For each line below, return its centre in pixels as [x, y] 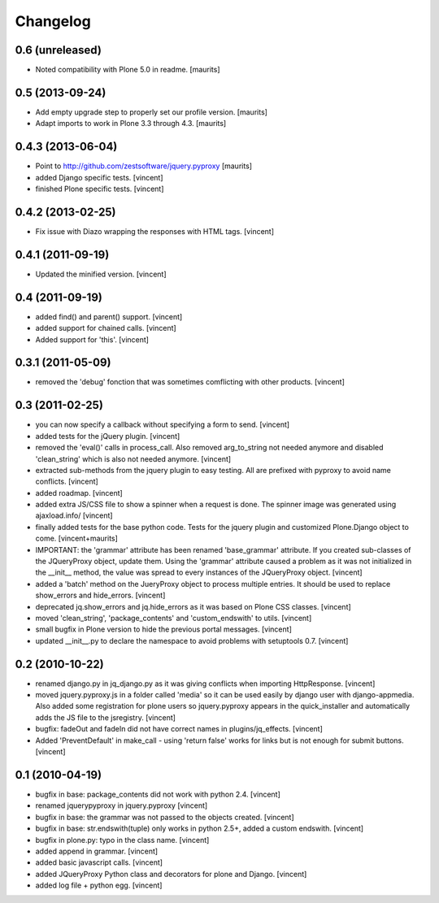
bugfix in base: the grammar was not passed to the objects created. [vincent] [165, 817]
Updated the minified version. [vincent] [101, 274]
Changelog [53, 21]
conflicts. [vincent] [67, 482]
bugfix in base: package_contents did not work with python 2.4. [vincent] [158, 794]
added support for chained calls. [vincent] [106, 328]
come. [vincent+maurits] [76, 538]
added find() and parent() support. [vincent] [109, 316]
